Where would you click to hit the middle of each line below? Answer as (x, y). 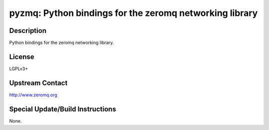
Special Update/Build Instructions (63, 109)
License (22, 57)
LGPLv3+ (19, 68)
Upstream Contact (38, 83)
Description (28, 31)
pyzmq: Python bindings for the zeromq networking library (134, 13)
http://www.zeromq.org (33, 95)
